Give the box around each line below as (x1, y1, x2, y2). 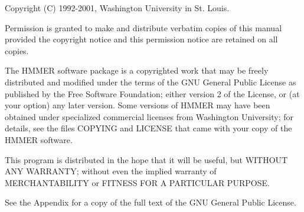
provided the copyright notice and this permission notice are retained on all (5, 33, 278, 45)
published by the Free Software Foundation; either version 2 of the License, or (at (5, 87, 300, 100)
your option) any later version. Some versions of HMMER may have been (5, 99, 270, 111)
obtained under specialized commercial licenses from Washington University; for (5, 110, 294, 122)
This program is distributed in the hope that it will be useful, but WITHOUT (5, 153, 288, 165)
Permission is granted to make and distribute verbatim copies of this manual (5, 21, 282, 34)
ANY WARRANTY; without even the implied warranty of (5, 165, 217, 177)
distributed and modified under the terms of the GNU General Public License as (5, 75, 296, 88)
